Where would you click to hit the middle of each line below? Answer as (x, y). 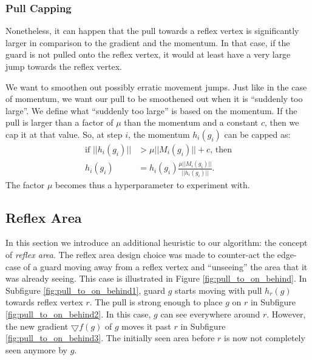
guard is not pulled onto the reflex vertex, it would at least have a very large (148, 54)
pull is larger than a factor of (59, 122)
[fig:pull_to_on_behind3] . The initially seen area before (110, 338)
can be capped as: (257, 134)
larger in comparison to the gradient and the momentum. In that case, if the (148, 42)
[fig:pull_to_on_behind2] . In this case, (78, 314)
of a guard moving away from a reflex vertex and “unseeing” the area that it (165, 266)
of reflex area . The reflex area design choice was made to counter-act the (140, 255)
